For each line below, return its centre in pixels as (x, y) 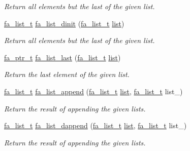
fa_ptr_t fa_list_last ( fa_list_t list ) (62, 57)
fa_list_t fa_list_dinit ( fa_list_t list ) (64, 23)
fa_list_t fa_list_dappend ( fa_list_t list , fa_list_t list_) (96, 125)
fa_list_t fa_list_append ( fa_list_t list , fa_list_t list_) (93, 91)
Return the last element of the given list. (67, 74)
